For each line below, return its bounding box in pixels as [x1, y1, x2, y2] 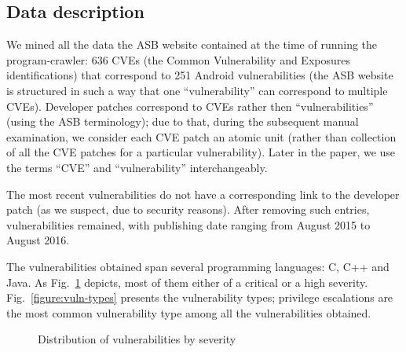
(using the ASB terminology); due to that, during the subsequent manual [6, 113, 359, 130]
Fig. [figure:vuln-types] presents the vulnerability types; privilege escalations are [6, 289, 393, 306]
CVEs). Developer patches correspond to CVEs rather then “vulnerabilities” [6, 97, 374, 114]
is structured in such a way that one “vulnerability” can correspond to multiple [6, 82, 388, 98]
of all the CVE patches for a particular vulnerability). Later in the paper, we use [6, 144, 396, 160]
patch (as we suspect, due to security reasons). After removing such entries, [6, 201, 370, 218]
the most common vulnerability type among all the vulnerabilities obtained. [6, 304, 371, 321]
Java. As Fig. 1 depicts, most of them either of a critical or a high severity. [6, 273, 368, 290]
